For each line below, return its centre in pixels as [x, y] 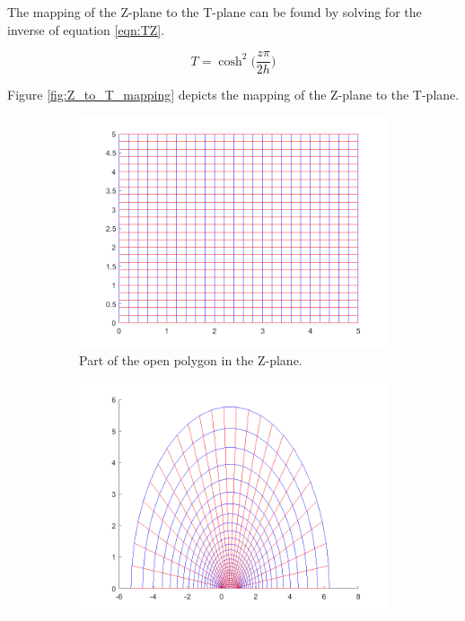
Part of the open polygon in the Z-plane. [191, 360]
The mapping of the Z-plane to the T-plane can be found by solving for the [215, 12]
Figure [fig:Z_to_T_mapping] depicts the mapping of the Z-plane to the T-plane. [233, 95]
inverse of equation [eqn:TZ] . [86, 29]
